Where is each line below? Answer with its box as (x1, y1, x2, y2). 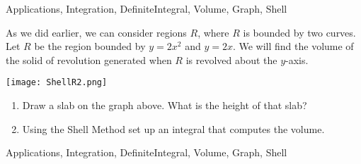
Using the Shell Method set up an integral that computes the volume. (22, 121, 325, 136)
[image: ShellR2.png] (6, 77, 108, 88)
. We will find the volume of (232, 39, 354, 53)
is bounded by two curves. (243, 25, 356, 39)
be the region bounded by (34, 39, 146, 53)
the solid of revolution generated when (6, 52, 172, 67)
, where (197, 25, 229, 39)
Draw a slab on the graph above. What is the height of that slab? (22, 98, 307, 113)
